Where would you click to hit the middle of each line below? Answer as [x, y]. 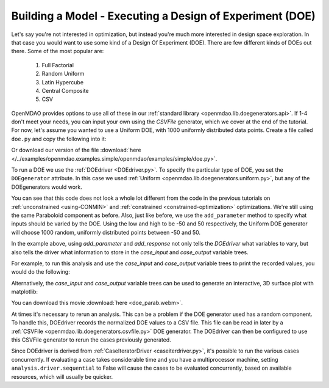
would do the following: [41, 272]
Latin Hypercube [63, 82]
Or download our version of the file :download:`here [76, 150]
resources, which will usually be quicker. [62, 376]
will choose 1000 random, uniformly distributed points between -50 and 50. [106, 232]
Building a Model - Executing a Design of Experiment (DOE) [164, 16]
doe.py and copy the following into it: [59, 139]
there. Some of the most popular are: [58, 51]
